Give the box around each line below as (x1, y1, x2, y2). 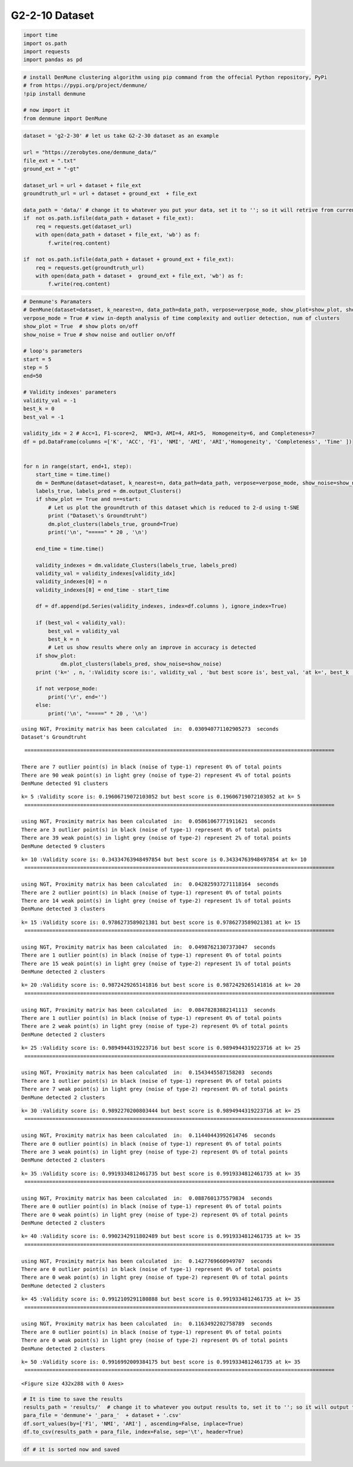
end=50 (23, 372, 42, 379)
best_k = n (48, 636, 79, 643)
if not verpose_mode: (35, 686, 98, 692)
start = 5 (23, 356, 52, 362)
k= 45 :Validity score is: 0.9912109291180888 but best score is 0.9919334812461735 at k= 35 (21, 1296, 301, 1303)
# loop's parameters (23, 348, 82, 354)
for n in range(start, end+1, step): (23, 463, 132, 470)
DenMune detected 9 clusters (21, 843, 105, 850)
